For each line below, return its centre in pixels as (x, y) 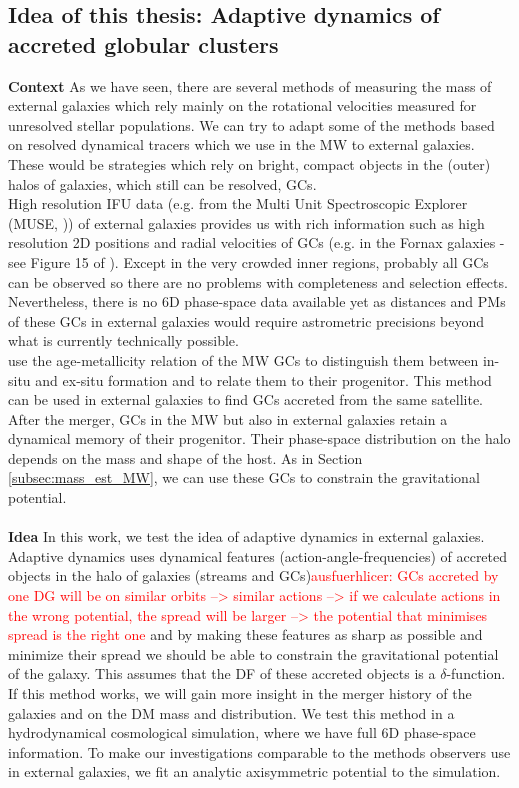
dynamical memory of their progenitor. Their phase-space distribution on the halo (259, 438)
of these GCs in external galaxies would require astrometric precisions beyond (246, 320)
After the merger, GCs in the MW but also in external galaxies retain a (228, 418)
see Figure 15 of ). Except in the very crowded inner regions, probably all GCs (248, 261)
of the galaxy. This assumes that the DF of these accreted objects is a (222, 673)
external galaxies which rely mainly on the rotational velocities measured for (242, 105)
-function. (476, 673)
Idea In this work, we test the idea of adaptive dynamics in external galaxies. (246, 536)
